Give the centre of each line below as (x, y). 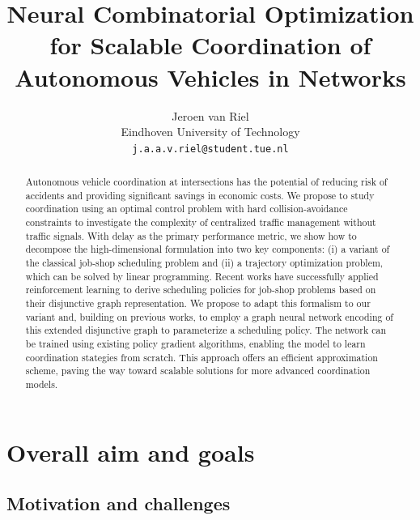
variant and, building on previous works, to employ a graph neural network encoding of (210, 316)
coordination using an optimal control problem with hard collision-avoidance (187, 209)
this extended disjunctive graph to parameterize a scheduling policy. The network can (206, 330)
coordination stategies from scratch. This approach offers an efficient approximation (202, 357)
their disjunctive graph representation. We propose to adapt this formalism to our (198, 303)
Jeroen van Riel (210, 115)
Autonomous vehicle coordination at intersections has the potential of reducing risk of (206, 182)
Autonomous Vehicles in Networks (210, 77)
